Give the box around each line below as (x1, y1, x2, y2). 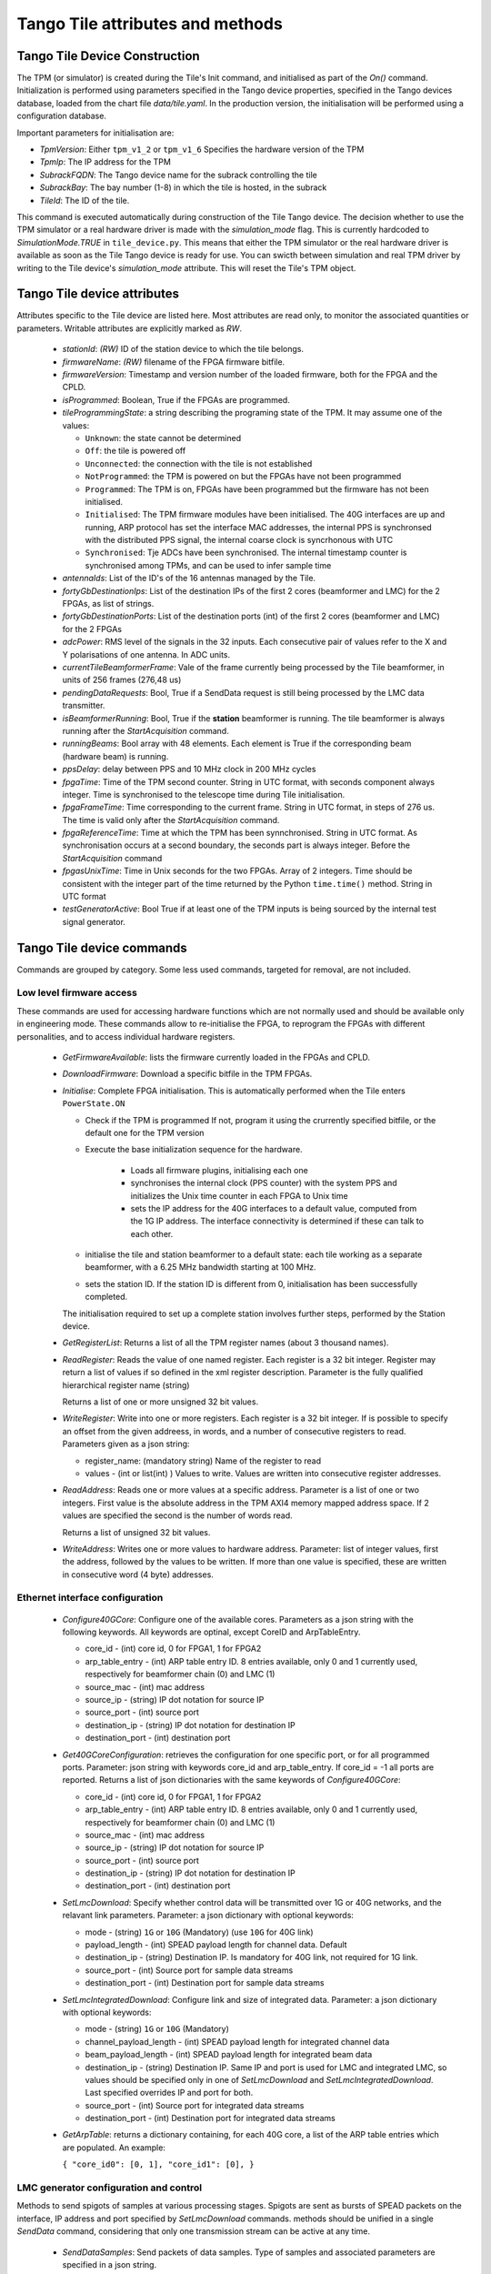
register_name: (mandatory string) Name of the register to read (85, 1455, 322, 1466)
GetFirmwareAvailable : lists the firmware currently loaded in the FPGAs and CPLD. (62, 1051, 371, 1063)
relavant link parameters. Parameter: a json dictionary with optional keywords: (62, 1910, 355, 1921)
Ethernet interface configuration (16, 1592, 164, 1605)
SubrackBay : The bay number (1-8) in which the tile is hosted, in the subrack (39, 182, 327, 193)
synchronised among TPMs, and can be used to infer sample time (85, 559, 332, 570)
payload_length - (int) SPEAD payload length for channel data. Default (85, 1939, 347, 1950)
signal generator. (62, 916, 126, 927)
